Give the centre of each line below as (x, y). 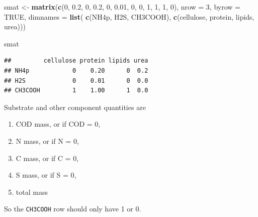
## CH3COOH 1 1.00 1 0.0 (76, 91)
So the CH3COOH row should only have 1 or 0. (73, 209)
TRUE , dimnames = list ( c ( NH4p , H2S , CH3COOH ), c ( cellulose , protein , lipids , (129, 16)
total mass (32, 192)
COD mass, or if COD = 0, (58, 124)
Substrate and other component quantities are (75, 107)
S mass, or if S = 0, (46, 175)
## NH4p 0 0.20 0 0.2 (76, 70)
